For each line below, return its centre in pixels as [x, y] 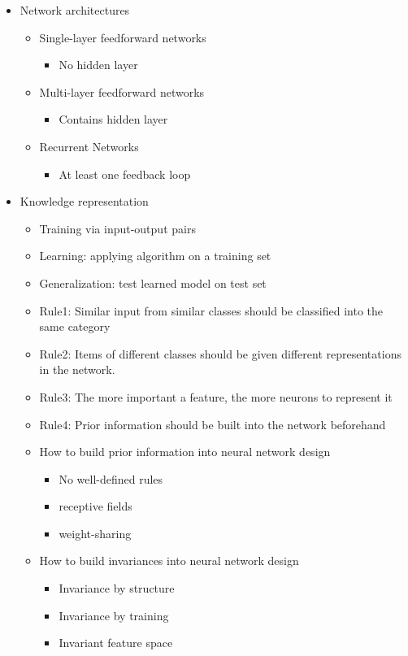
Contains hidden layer [113, 119]
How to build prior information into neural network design [185, 452]
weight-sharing [95, 533]
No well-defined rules [111, 478]
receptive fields [95, 506]
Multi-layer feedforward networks [122, 91]
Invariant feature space [116, 643]
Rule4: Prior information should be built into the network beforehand [213, 424]
